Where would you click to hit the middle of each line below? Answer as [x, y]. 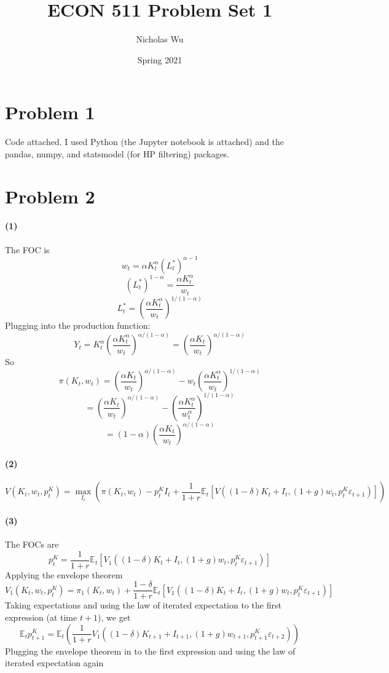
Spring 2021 [160, 59]
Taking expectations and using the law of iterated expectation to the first [143, 605]
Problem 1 [50, 112]
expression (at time [41, 617]
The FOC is [27, 249]
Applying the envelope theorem [64, 574]
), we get [114, 617]
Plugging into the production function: [78, 325]
